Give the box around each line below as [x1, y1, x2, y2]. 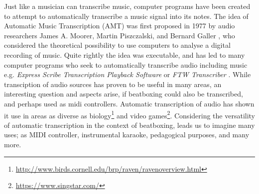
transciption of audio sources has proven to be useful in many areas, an [4, 79, 222, 89]
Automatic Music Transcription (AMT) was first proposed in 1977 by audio [4, 20, 235, 31]
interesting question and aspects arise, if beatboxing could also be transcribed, [4, 89, 243, 99]
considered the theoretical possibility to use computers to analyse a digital [4, 40, 231, 50]
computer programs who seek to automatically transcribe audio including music [4, 59, 248, 70]
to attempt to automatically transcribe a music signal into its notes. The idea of [4, 10, 249, 21]
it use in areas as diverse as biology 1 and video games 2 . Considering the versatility [4, 108, 255, 120]
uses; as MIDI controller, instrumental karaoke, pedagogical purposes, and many [4, 129, 250, 140]
